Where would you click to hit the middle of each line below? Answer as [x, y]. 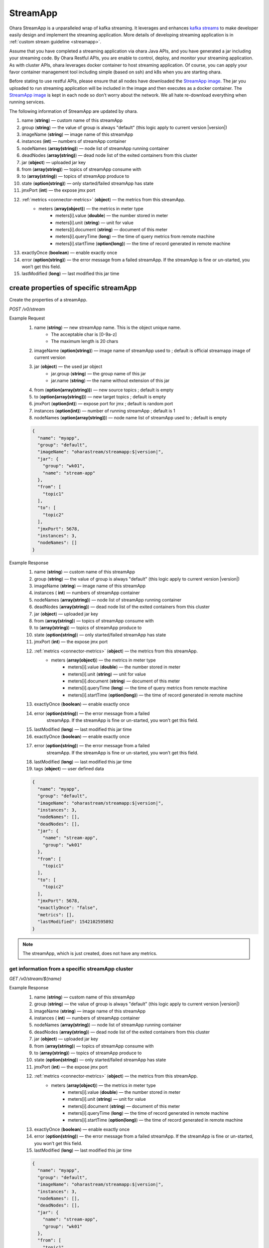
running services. [27, 102]
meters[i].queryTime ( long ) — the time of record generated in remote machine [148, 1113]
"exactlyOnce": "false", [68, 908]
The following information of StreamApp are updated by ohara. [73, 111]
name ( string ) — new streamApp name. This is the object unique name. [108, 327]
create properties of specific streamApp [73, 288]
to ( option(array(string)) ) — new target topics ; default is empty [100, 397]
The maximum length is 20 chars [85, 341]
